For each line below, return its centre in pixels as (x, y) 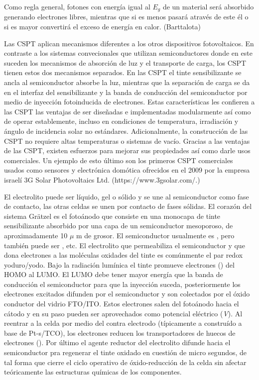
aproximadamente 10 (36, 235)
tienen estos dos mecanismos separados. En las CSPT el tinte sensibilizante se (123, 72)
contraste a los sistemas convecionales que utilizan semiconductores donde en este (128, 53)
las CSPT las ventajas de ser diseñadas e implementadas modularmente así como (128, 111)
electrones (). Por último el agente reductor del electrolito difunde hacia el (117, 342)
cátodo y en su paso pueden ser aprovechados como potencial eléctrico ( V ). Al (123, 313)
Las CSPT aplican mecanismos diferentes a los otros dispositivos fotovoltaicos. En (129, 43)
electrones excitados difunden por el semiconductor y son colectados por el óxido (127, 294)
